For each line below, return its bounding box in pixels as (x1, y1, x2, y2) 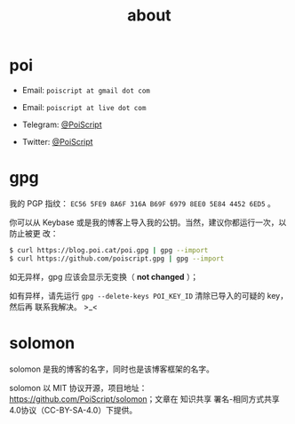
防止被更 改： (9, 228, 59, 238)
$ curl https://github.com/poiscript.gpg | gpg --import (9, 254, 225, 263)
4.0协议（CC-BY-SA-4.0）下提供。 (9, 404, 138, 415)
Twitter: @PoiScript (21, 136, 93, 147)
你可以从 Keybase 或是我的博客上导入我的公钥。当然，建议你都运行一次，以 (9, 217, 287, 228)
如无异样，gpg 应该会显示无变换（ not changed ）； (9, 271, 199, 282)
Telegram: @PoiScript (21, 119, 102, 130)
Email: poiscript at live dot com (21, 101, 147, 112)
